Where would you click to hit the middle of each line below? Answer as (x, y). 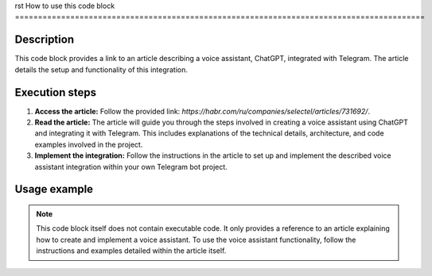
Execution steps (56, 92)
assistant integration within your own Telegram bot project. (131, 167)
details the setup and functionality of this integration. (101, 69)
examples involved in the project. (89, 144)
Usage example (54, 189)
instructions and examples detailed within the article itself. (131, 251)
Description (45, 40)
